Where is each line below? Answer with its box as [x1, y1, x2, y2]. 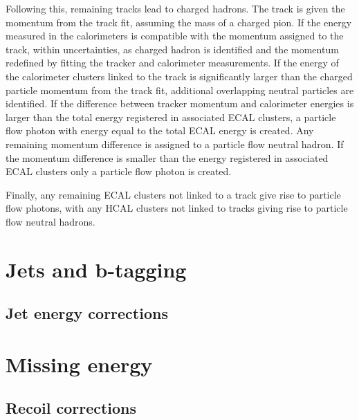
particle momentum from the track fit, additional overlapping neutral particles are [6, 82, 354, 97]
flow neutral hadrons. [6, 214, 95, 228]
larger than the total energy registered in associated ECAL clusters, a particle [6, 109, 336, 124]
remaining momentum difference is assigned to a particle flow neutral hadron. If [6, 136, 344, 151]
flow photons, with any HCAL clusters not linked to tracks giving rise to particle [6, 201, 348, 215]
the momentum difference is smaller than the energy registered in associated [6, 150, 329, 165]
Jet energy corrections [6, 302, 168, 324]
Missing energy [6, 349, 153, 378]
